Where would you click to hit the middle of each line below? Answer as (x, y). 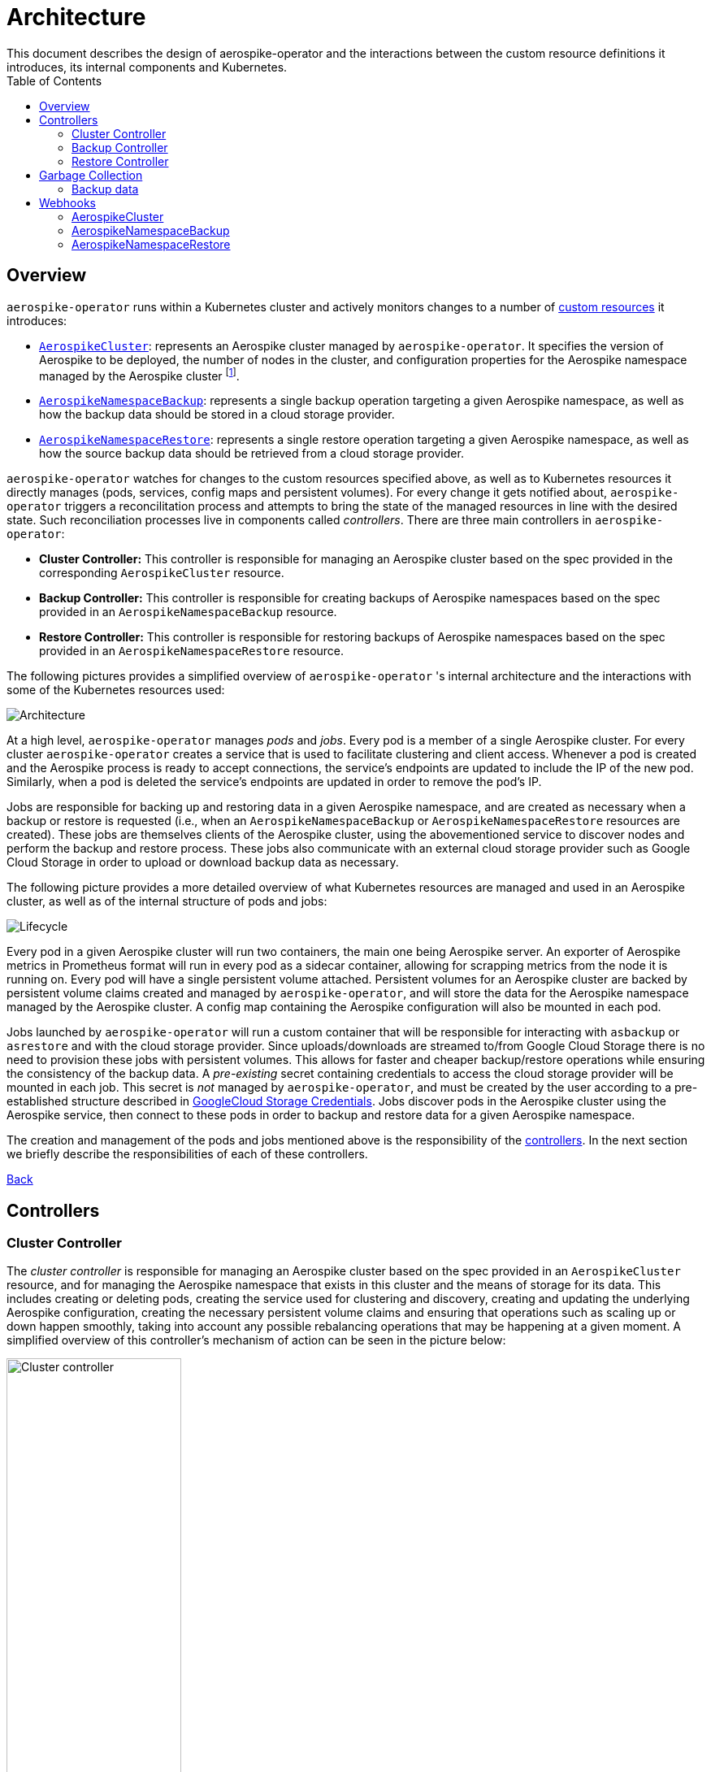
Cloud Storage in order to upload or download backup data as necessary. (203, 862)
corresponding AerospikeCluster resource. (162, 573)
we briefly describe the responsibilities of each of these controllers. (187, 1154)
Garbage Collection (91, 175)
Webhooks (67, 202)
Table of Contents (54, 80)
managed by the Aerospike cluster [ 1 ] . (139, 374)
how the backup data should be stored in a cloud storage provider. (217, 415)
